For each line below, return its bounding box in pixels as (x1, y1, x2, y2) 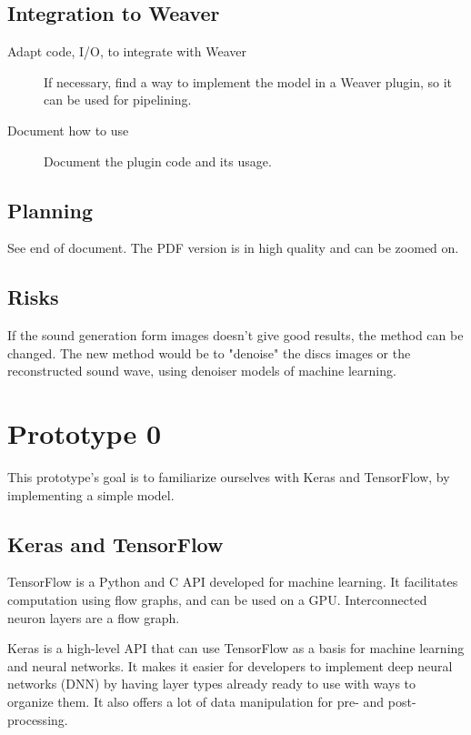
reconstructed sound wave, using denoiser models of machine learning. (7, 361, 396, 380)
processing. (7, 710, 68, 729)
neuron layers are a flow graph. (7, 608, 180, 627)
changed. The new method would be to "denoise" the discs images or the (7, 343, 411, 362)
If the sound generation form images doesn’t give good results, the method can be (7, 326, 464, 345)
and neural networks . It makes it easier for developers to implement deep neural (7, 656, 453, 675)
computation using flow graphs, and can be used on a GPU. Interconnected (7, 590, 427, 609)
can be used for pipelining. (44, 90, 192, 109)
